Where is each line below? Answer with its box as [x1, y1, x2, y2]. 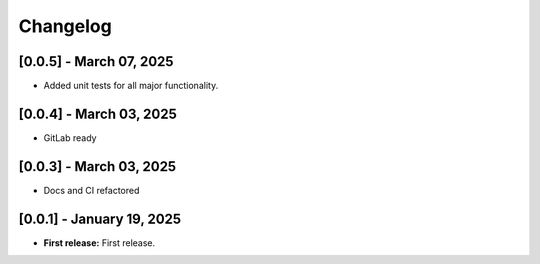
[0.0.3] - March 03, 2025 [18, 158, 177, 175]
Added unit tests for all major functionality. [43, 80, 219, 92]
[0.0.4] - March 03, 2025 [18, 105, 177, 122]
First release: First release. [43, 236, 156, 249]
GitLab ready [43, 131, 97, 144]
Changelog [18, 15, 112, 37]
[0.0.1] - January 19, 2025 [18, 210, 182, 227]
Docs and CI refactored [43, 184, 140, 196]
